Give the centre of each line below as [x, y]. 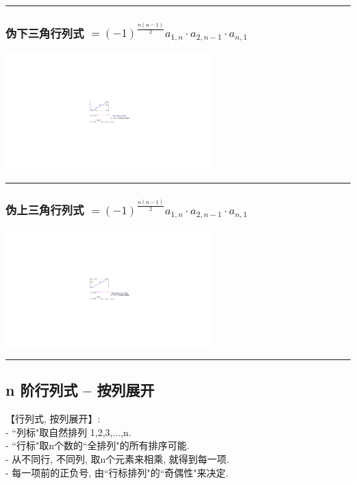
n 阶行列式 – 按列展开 [80, 390]
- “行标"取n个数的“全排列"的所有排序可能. [98, 445]
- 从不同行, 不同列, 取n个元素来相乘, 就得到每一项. [117, 459]
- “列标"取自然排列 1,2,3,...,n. [68, 432]
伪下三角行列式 [45, 33]
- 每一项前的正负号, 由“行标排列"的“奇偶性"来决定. [117, 472]
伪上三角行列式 [45, 209]
